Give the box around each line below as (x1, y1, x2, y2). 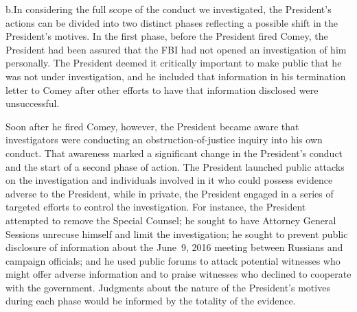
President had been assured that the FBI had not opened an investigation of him (5, 42, 347, 56)
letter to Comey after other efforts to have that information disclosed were (5, 82, 319, 97)
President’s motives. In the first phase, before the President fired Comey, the (5, 29, 328, 43)
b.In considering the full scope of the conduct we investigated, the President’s (5, 2, 332, 16)
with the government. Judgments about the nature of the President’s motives (5, 280, 330, 294)
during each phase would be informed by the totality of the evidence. (5, 293, 296, 308)
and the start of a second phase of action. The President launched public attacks (5, 159, 345, 173)
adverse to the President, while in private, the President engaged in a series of (5, 186, 334, 200)
